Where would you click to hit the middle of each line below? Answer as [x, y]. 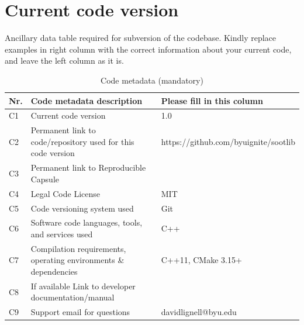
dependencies [54, 271]
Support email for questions [80, 312]
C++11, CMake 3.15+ [201, 260]
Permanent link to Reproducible [88, 167]
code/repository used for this [82, 141]
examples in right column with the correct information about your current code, [148, 49]
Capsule [45, 179]
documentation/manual [72, 297]
